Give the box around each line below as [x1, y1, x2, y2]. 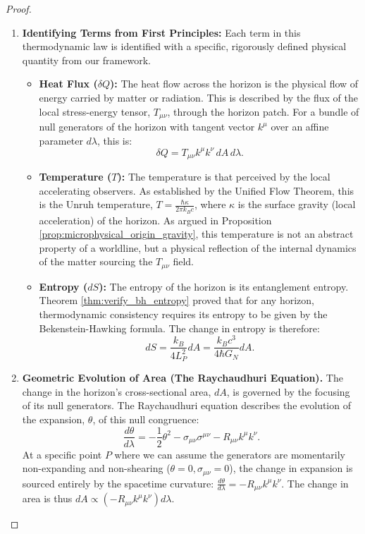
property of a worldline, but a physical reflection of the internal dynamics [39, 240, 357, 255]
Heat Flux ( [39, 76, 98, 91]
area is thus [22, 491, 73, 506]
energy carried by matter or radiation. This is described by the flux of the [39, 90, 359, 104]
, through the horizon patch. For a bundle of [167, 104, 359, 119]
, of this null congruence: [92, 411, 199, 426]
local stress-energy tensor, [39, 104, 151, 119]
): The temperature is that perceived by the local [117, 169, 330, 184]
